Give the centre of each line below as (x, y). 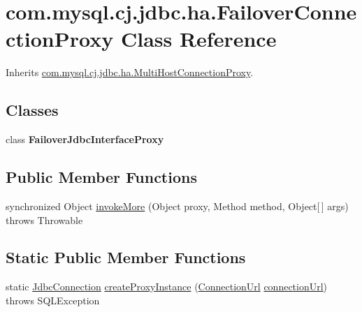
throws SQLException (53, 300)
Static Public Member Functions (126, 257)
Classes (32, 110)
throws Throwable (44, 220)
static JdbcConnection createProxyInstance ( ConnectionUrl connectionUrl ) (167, 287)
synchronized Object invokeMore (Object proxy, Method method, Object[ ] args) (177, 206)
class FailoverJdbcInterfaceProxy (85, 139)
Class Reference (198, 39)
